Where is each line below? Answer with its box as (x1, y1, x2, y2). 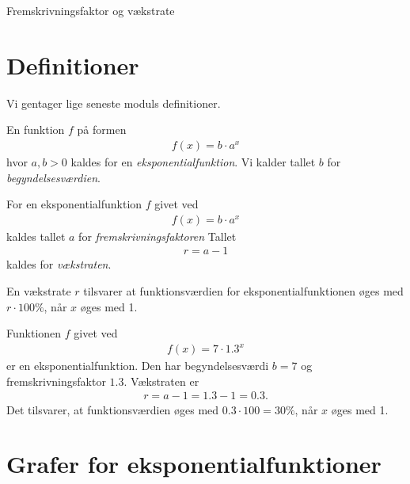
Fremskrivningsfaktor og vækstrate (6, 2, 175, 18)
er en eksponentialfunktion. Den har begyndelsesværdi (6, 357, 269, 374)
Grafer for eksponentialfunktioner (6, 448, 382, 480)
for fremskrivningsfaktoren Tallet (78, 227, 237, 244)
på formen (77, 121, 127, 138)
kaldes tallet (6, 227, 66, 244)
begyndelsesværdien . (6, 169, 101, 185)
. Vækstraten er (123, 372, 199, 389)
